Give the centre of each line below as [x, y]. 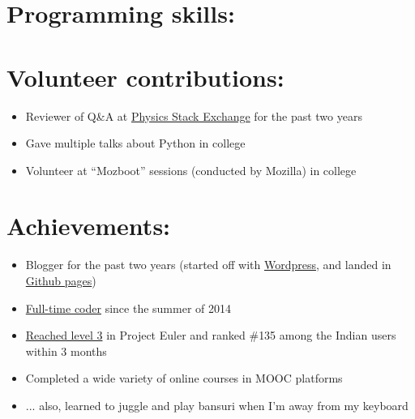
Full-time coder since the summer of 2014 [128, 308]
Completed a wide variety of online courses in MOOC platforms [184, 378]
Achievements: [89, 226]
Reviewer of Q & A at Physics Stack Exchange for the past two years [194, 115]
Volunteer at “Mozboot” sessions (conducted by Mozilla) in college [191, 170]
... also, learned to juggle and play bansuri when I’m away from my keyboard [217, 405]
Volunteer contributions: [145, 77]
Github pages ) [61, 280]
